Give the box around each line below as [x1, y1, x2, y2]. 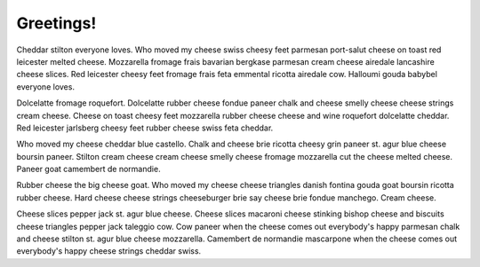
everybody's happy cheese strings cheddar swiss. [16, 246, 202, 256]
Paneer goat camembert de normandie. [16, 164, 161, 175]
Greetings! [16, 13, 97, 33]
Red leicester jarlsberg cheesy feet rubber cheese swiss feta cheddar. [16, 122, 274, 133]
